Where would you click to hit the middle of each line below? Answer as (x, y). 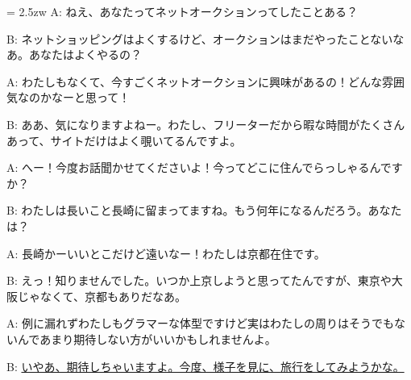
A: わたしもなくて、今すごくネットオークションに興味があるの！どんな (194, 81)
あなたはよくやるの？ (85, 54)
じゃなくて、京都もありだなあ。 (102, 296)
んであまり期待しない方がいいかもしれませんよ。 (147, 338)
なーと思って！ (91, 97)
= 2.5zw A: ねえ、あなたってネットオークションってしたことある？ (183, 11)
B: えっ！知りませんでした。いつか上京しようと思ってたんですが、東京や (199, 280)
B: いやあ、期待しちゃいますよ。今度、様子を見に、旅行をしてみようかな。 (205, 366)
